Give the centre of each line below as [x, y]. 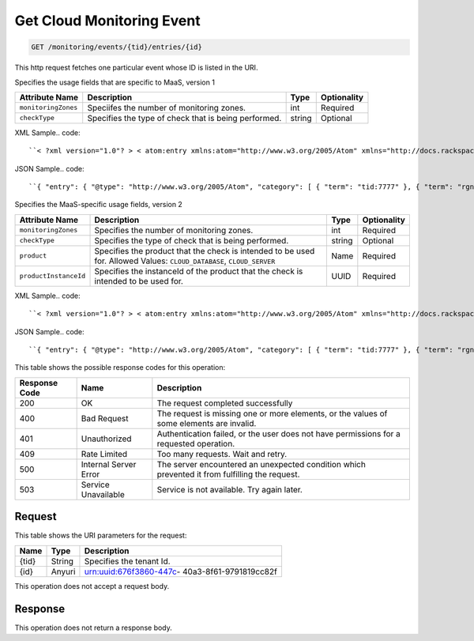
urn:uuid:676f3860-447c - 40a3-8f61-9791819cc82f [181, 571]
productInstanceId [53, 276]
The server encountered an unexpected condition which [261, 464]
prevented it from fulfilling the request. [228, 474]
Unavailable [103, 494]
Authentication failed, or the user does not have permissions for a [278, 433]
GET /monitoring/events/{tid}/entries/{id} [117, 47]
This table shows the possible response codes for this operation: [120, 368]
